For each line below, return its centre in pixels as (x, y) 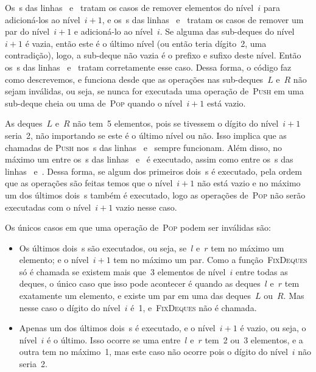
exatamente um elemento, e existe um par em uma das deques (135, 296)
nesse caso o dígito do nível (70, 307)
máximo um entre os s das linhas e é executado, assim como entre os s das (149, 159)
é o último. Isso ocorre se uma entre (114, 339)
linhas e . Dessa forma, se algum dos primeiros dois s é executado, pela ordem (153, 171)
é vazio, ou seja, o (273, 328)
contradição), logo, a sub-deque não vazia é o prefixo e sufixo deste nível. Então (153, 55)
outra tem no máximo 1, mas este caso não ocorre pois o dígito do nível (153, 352)
